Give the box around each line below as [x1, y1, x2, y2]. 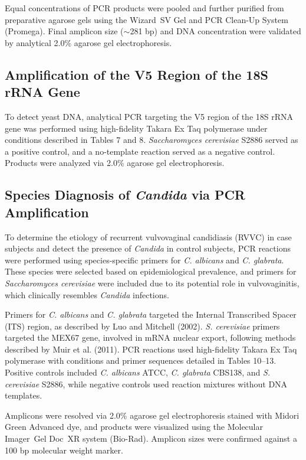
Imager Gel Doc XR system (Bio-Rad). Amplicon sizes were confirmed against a [5, 432, 297, 445]
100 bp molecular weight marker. [5, 443, 123, 456]
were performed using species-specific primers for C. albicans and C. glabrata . [5, 253, 284, 266]
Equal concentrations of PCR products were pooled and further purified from [5, 2, 284, 14]
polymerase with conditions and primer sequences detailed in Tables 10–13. [5, 354, 277, 367]
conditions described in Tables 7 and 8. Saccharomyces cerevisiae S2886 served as [5, 133, 298, 146]
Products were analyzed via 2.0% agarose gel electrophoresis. [5, 156, 225, 169]
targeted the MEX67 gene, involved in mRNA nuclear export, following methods [5, 331, 296, 344]
